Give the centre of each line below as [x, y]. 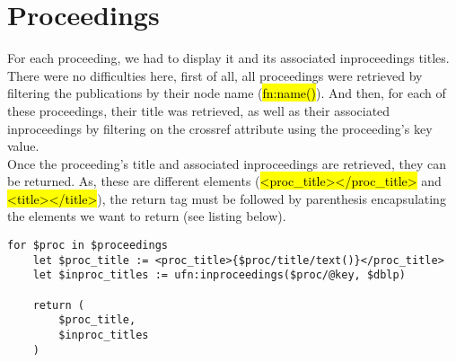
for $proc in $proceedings [88, 246]
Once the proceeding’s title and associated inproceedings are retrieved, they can [227, 163]
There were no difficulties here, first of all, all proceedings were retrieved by [215, 75]
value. [23, 146]
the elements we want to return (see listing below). [147, 216]
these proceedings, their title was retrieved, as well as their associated [199, 110]
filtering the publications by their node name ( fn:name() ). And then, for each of [227, 93]
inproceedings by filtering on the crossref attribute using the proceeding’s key [220, 128]
